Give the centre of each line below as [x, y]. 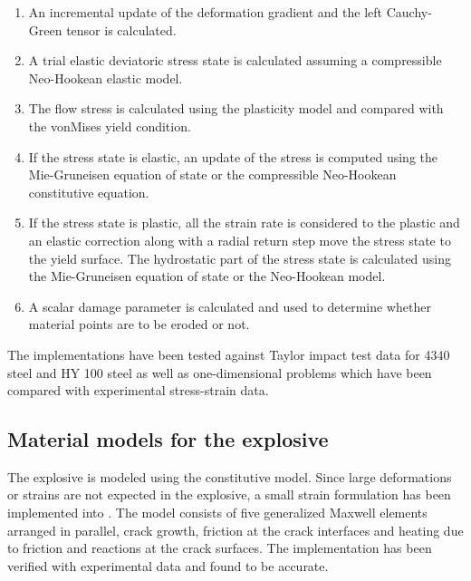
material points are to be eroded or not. [139, 324]
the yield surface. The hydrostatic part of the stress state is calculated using [240, 258]
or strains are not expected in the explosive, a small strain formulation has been [229, 494]
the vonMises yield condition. [110, 126]
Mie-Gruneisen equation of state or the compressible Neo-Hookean [212, 174]
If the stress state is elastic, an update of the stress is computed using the [233, 156]
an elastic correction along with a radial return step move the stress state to [240, 240]
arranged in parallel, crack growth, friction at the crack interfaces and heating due [235, 530]
